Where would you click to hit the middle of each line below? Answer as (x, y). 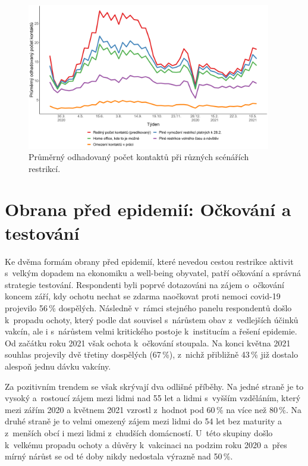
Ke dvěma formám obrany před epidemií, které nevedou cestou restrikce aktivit (149, 261)
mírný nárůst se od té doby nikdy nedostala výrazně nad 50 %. (119, 456)
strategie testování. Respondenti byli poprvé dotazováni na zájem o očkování (144, 284)
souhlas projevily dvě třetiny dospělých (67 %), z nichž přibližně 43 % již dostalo (152, 354)
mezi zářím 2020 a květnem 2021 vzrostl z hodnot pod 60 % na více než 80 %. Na (153, 409)
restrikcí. (45, 168)
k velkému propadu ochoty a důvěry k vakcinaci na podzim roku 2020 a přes (146, 444)
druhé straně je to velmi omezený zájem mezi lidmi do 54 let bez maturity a (144, 421)
